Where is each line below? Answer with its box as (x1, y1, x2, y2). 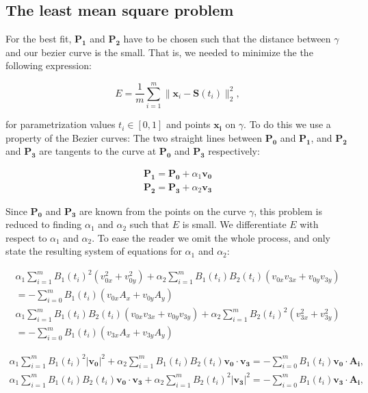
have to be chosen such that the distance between (123, 31, 331, 46)
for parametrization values (5, 117, 116, 131)
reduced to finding (5, 217, 82, 231)
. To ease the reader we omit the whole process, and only (92, 230, 331, 244)
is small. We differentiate (182, 217, 287, 231)
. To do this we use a (244, 117, 331, 131)
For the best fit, (5, 31, 72, 46)
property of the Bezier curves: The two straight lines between (5, 130, 263, 144)
